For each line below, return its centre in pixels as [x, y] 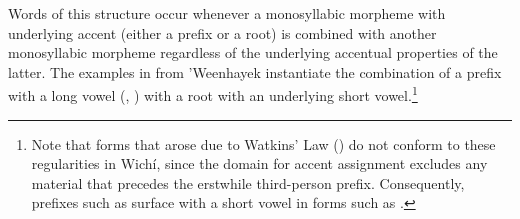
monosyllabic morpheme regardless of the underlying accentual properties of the [253, 52]
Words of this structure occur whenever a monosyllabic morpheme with [227, 13]
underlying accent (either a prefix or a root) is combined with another [222, 32]
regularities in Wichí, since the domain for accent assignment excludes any [259, 163]
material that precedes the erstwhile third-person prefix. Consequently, [248, 182]
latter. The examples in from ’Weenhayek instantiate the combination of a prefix [255, 71]
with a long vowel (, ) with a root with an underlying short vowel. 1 [213, 94]
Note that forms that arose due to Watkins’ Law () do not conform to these [263, 143]
